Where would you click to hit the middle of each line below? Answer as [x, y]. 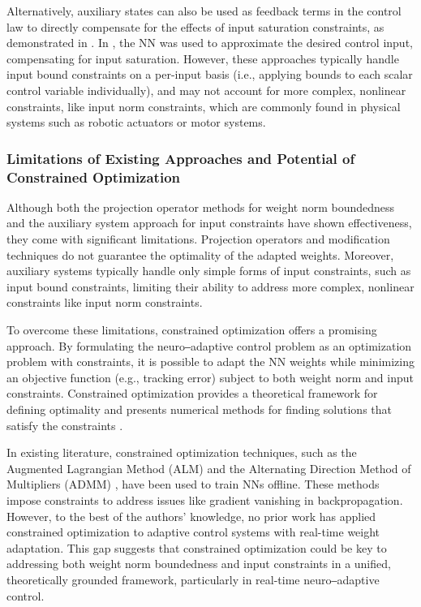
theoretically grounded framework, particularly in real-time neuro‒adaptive [193, 579]
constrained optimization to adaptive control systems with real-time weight [193, 532]
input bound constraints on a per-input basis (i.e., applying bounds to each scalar [210, 74]
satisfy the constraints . [65, 425]
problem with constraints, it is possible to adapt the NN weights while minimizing [210, 362]
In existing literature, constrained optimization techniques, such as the [182, 452]
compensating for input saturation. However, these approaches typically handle [203, 58]
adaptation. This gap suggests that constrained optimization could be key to [197, 547]
